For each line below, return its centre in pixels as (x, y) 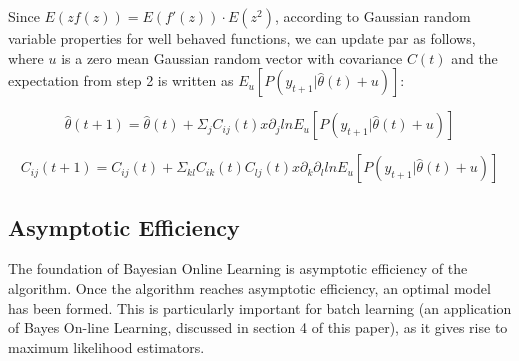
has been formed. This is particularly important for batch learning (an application (260, 307)
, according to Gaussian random (373, 16)
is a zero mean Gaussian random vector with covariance (232, 57)
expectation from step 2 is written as (121, 80)
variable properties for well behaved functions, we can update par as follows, (242, 38)
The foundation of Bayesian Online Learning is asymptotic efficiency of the (238, 268)
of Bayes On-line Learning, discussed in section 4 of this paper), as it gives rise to (258, 327)
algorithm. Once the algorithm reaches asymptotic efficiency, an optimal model (249, 287)
